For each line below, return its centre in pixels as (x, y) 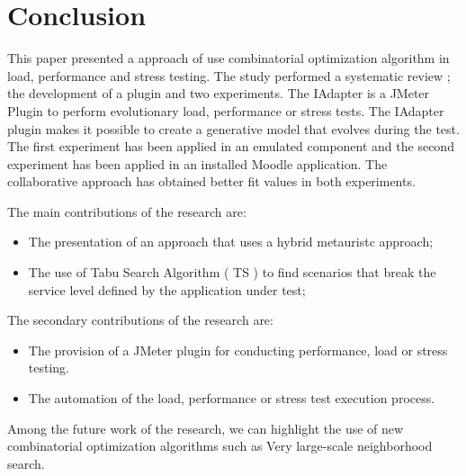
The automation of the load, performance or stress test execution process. (232, 398)
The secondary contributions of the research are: (140, 320)
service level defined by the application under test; (167, 289)
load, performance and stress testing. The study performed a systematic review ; (229, 75)
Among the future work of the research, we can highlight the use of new (206, 428)
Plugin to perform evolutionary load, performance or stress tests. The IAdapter (226, 110)
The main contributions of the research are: (127, 211)
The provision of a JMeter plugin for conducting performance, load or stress (238, 350)
